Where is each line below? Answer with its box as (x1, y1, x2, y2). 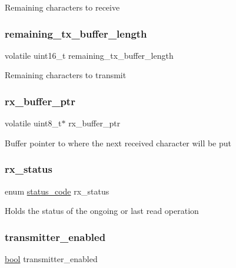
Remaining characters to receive (5, 1, 120, 13)
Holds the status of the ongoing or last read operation (5, 205, 199, 217)
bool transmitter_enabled (5, 253, 98, 265)
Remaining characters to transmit (5, 69, 127, 81)
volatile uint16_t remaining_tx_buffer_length (5, 49, 174, 61)
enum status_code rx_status (5, 185, 109, 197)
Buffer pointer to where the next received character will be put (5, 136, 232, 149)
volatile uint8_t (5, 117, 62, 129)
